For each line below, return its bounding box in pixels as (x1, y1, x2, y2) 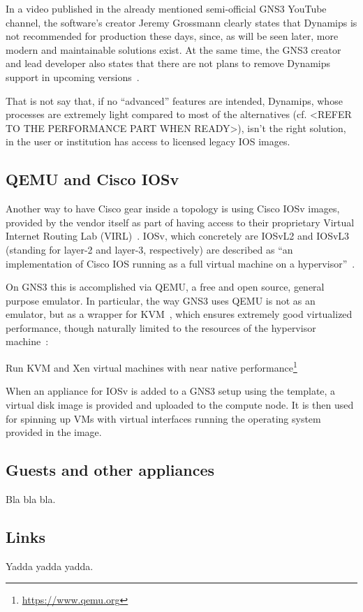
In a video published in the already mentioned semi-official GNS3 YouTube (6, 1, 327, 15)
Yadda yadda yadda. (6, 558, 94, 573)
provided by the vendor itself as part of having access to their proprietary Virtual (6, 214, 355, 229)
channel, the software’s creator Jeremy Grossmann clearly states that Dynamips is (6, 15, 357, 29)
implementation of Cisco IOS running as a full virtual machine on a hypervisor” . (6, 256, 355, 270)
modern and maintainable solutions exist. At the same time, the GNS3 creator (6, 42, 341, 57)
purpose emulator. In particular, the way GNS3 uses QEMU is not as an (6, 293, 316, 307)
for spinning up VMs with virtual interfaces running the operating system (6, 411, 321, 425)
